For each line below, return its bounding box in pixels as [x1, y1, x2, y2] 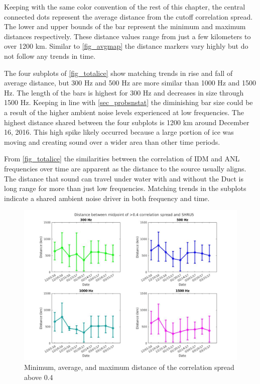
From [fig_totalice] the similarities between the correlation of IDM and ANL [4, 153, 240, 164]
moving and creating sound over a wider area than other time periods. [4, 136, 220, 147]
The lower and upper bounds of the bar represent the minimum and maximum [4, 21, 246, 32]
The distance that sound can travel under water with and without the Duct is [4, 173, 243, 183]
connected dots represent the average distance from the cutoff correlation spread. [4, 11, 253, 22]
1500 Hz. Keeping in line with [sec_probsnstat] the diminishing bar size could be [4, 97, 253, 108]
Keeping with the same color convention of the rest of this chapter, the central [4, 2, 245, 12]
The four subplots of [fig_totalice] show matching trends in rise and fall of [4, 67, 233, 78]
